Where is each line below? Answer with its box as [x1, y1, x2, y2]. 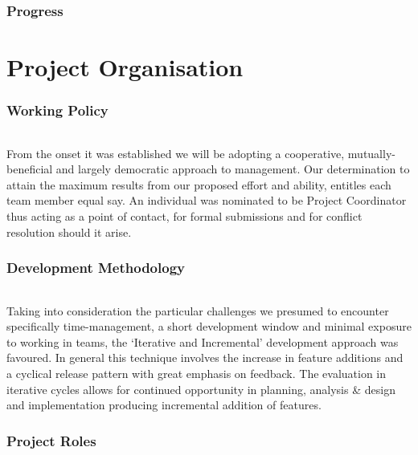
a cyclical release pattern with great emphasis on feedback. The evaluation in [6, 365, 387, 382]
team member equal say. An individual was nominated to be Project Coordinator [6, 192, 407, 209]
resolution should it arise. [6, 223, 132, 240]
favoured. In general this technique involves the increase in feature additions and [6, 349, 404, 366]
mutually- [347, 144, 395, 161]
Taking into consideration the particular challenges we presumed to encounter [6, 302, 389, 319]
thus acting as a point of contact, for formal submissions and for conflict [6, 208, 363, 225]
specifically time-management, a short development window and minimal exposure [6, 318, 412, 335]
